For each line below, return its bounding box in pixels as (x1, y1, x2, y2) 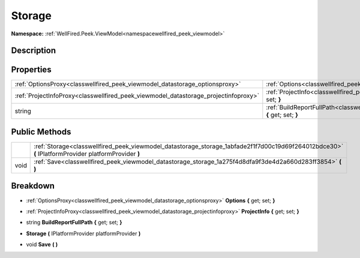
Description (11, 46, 56, 56)
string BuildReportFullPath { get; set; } (26, 219, 122, 226)
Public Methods (11, 127, 71, 137)
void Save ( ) (26, 241, 58, 248)
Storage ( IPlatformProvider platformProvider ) (26, 230, 141, 237)
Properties (11, 65, 52, 75)
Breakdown (11, 181, 55, 191)
